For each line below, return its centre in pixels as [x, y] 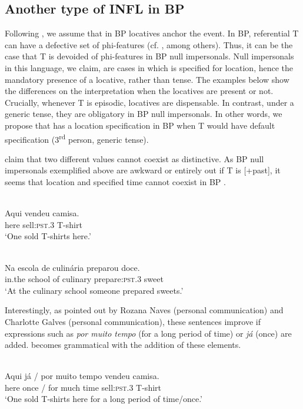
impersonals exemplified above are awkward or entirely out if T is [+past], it [143, 170]
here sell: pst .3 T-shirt [44, 224]
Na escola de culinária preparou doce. [72, 267]
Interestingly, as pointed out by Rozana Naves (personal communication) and [144, 310]
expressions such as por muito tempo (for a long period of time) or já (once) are [148, 333]
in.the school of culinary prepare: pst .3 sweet [84, 279]
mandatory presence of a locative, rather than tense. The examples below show [147, 79]
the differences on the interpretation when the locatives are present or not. [139, 91]
